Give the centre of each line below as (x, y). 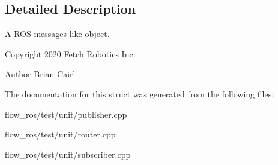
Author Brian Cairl (40, 74)
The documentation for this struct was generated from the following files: (140, 94)
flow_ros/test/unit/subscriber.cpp (68, 154)
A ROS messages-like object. (57, 34)
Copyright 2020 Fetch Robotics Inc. (70, 54)
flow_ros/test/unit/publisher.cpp (66, 114)
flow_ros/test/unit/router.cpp (60, 134)
